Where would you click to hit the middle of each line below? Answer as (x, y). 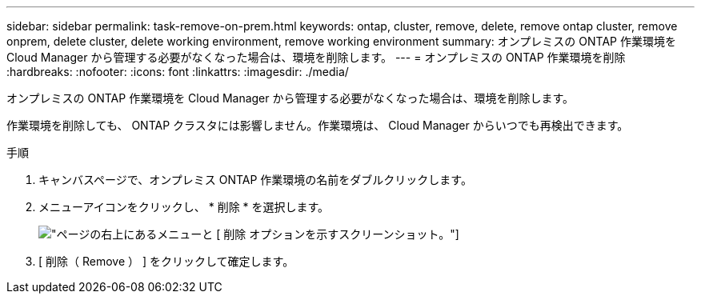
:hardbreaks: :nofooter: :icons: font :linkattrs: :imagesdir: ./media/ (178, 72)
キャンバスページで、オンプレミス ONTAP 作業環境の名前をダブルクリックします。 (255, 180)
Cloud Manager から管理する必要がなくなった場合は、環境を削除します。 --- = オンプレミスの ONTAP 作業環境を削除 (316, 57)
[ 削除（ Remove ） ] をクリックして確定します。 (166, 261)
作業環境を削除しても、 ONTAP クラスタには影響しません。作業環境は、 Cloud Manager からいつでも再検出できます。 (318, 125)
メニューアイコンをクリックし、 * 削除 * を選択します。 (184, 207)
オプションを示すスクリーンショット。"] (354, 234)
